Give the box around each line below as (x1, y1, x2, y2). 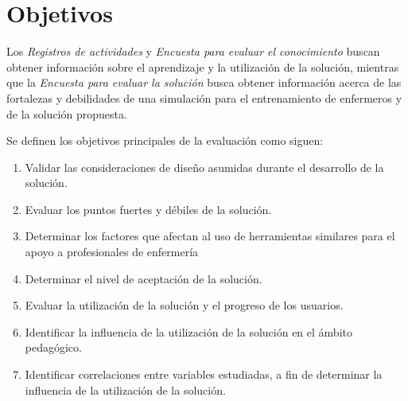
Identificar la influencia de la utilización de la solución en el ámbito (25, 323, 352, 340)
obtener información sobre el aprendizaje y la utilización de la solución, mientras (6, 58, 399, 75)
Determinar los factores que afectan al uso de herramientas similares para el (25, 228, 395, 244)
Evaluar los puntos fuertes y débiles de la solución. (25, 200, 272, 217)
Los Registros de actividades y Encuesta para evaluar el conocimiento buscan (6, 43, 380, 60)
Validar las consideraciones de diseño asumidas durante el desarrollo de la (25, 158, 384, 175)
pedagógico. (25, 339, 82, 356)
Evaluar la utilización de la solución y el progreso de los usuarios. (25, 297, 344, 313)
